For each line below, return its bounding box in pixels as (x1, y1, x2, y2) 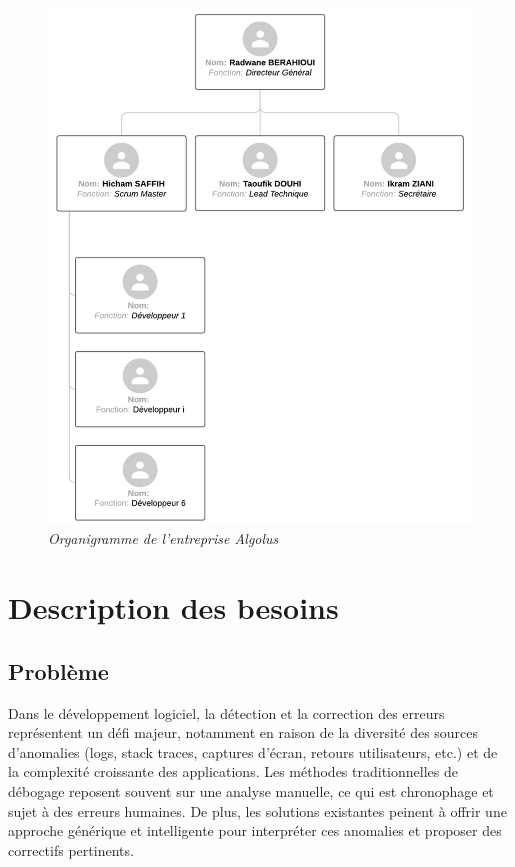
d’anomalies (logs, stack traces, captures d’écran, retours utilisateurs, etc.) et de (8, 741, 498, 762)
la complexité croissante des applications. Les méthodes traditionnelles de (8, 761, 458, 782)
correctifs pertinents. (8, 839, 134, 860)
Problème (8, 655, 109, 686)
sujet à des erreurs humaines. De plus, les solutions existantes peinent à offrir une (8, 800, 507, 821)
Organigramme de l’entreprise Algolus (48, 528, 279, 549)
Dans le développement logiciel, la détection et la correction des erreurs (8, 702, 445, 723)
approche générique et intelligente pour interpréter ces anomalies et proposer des (8, 820, 502, 841)
